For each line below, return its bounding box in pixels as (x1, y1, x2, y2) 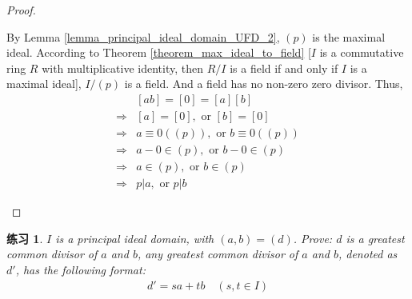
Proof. (6, 2, 36, 18)
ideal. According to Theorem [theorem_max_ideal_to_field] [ (6, 44, 311, 61)
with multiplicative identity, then (42, 59, 203, 76)
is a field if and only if (230, 59, 338, 76)
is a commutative (319, 44, 404, 61)
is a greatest (346, 229, 405, 246)
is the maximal (312, 28, 386, 45)
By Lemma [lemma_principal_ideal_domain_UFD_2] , (6, 28, 280, 45)
